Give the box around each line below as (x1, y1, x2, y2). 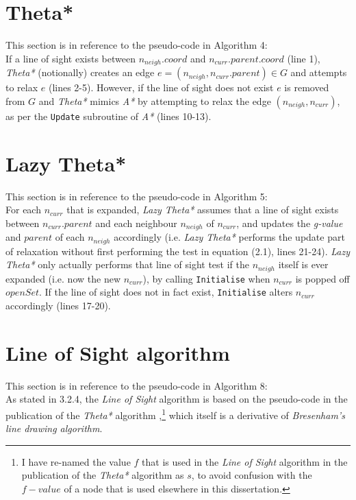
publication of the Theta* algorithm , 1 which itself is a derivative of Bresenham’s (5, 405, 345, 422)
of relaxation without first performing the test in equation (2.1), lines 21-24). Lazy (5, 243, 351, 258)
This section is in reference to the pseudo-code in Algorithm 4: (5, 38, 268, 52)
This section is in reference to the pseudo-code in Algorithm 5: (5, 189, 268, 203)
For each (5, 202, 41, 217)
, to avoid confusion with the (191, 468, 312, 482)
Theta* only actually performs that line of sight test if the (5, 257, 249, 272)
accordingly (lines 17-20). (5, 298, 111, 312)
